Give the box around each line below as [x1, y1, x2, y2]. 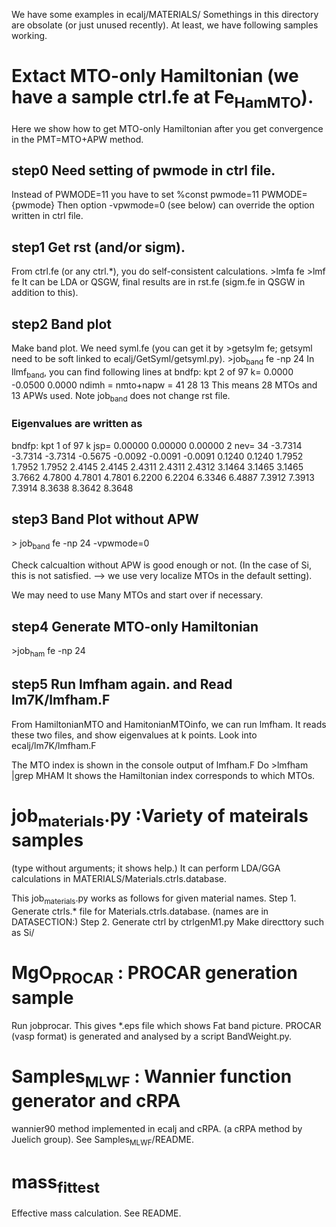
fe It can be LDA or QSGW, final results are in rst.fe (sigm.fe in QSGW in [11, 276, 306, 288]
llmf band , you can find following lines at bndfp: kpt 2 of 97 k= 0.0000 [11, 365, 294, 380]
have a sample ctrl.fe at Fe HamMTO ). [11, 86, 314, 112]
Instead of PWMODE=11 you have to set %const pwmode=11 [11, 189, 260, 201]
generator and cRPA [11, 1090, 181, 1113]
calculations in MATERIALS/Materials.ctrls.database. [11, 873, 227, 885]
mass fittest [11, 1171, 101, 1197]
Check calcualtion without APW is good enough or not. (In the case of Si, [11, 559, 312, 571]
